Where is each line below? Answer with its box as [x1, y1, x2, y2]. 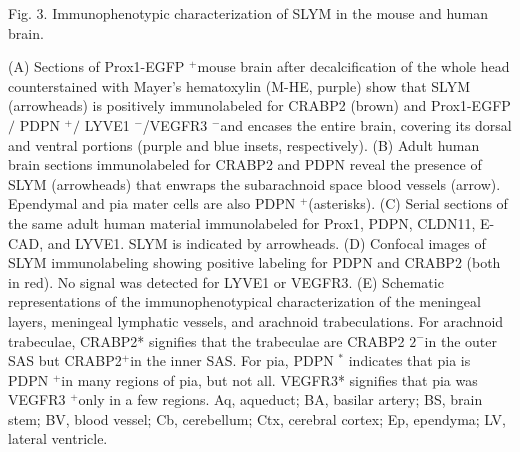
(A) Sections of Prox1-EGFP [8, 56, 185, 77]
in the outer [424, 330, 497, 351]
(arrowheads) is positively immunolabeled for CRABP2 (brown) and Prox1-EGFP [8, 95, 511, 116]
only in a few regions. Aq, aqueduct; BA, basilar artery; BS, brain [78, 389, 483, 410]
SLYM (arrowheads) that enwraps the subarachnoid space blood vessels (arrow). [8, 173, 501, 194]
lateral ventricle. [8, 428, 108, 449]
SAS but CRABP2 [8, 350, 122, 371]
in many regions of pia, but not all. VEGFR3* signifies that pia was [61, 369, 478, 390]
